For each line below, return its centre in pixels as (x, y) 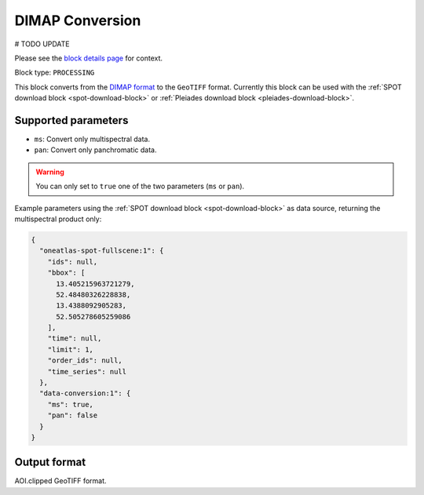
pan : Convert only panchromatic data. (95, 150)
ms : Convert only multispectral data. (92, 139)
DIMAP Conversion (78, 20)
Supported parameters (71, 120)
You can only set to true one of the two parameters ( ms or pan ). (140, 186)
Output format (50, 462)
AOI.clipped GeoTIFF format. (60, 481)
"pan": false (73, 415)
